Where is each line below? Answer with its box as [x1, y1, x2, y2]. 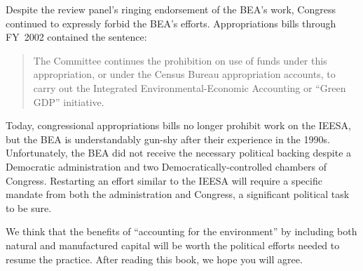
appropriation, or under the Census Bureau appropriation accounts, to [33, 67, 336, 81]
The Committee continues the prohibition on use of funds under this [33, 53, 327, 67]
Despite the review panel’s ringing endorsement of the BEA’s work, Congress [6, 2, 336, 16]
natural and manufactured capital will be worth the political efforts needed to [6, 237, 340, 252]
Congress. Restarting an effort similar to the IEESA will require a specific [6, 173, 322, 187]
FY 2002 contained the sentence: [6, 29, 147, 44]
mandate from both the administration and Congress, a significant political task [6, 187, 350, 201]
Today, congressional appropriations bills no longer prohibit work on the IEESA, [6, 118, 351, 133]
